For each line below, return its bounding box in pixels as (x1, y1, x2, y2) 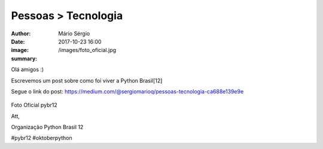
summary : (11, 54, 38, 62)
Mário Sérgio (58, 30, 90, 37)
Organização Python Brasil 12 (11, 123, 84, 131)
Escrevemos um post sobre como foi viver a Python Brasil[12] (11, 77, 163, 84)
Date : (11, 38, 25, 45)
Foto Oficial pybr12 (11, 102, 58, 109)
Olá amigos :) (11, 66, 44, 73)
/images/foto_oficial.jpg (58, 47, 117, 54)
